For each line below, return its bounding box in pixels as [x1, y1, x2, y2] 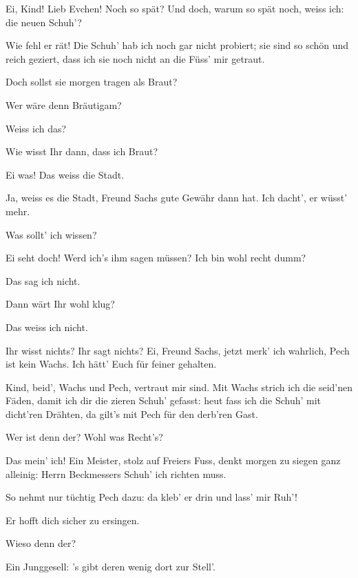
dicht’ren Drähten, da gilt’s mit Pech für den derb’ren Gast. [6, 406, 258, 421]
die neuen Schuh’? [6, 14, 82, 29]
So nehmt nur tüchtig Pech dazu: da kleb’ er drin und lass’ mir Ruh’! [6, 490, 297, 504]
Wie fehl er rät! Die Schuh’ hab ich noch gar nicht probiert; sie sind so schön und [6, 38, 349, 52]
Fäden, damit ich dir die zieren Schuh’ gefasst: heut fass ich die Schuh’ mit [6, 393, 322, 408]
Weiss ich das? [6, 121, 67, 135]
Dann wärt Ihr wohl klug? [6, 297, 115, 311]
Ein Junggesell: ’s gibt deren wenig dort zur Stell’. [6, 559, 215, 574]
